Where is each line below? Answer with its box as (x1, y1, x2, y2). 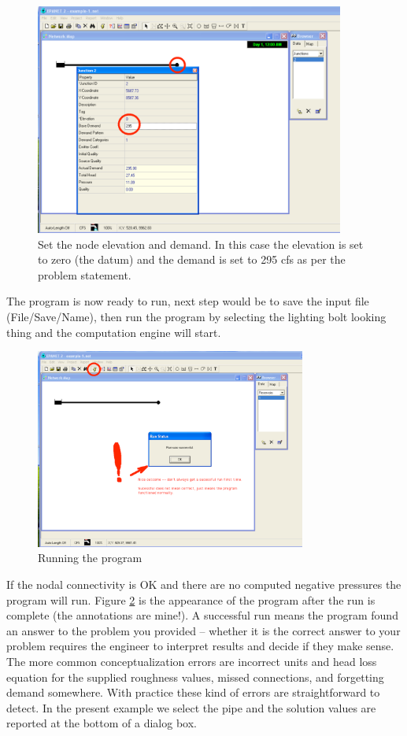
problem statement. (38, 266, 131, 283)
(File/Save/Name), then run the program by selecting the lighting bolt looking (6, 308, 387, 324)
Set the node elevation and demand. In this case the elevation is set (38, 235, 364, 252)
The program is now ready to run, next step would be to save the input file (6, 293, 369, 309)
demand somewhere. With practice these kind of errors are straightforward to (6, 684, 380, 701)
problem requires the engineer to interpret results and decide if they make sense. (6, 638, 394, 654)
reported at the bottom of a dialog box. (6, 715, 197, 731)
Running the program (38, 549, 142, 566)
